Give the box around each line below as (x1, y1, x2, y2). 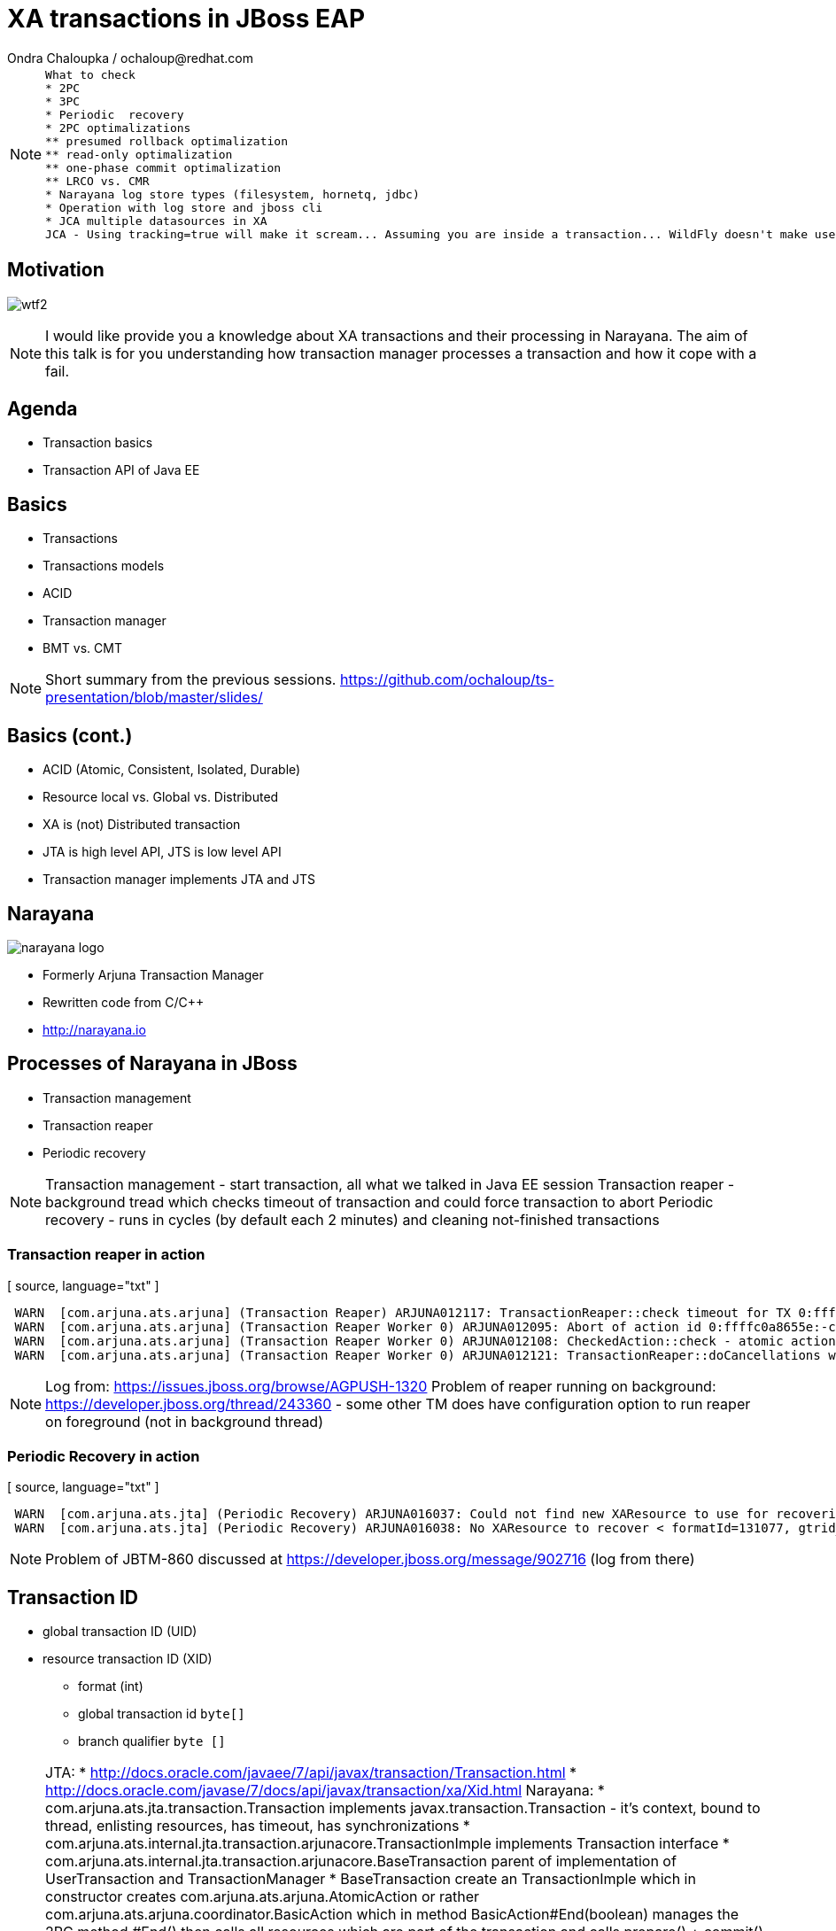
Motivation (7, 259, 104, 282)
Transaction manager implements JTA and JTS (43, 872, 316, 888)
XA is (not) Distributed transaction (43, 817, 241, 833)
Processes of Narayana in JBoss (7, 1052, 298, 1075)
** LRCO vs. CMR (45, 174, 150, 188)
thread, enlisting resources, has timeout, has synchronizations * (45, 1817, 470, 1835)
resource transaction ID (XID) (43, 1651, 213, 1667)
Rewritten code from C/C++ (43, 994, 205, 1010)
